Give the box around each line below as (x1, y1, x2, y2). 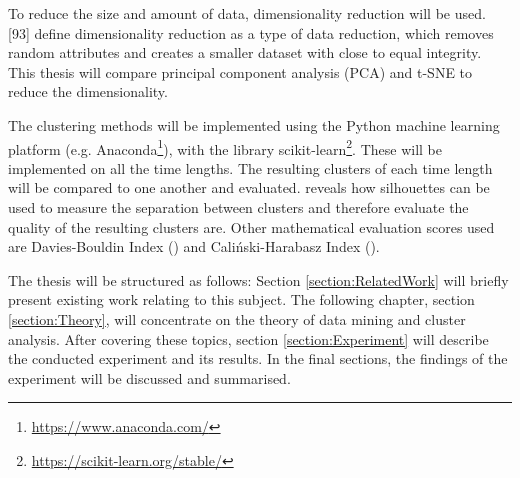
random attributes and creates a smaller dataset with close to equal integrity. (8, 42, 482, 63)
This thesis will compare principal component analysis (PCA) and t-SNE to (8, 61, 473, 82)
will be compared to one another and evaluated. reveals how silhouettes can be (8, 177, 490, 198)
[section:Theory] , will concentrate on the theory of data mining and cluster (8, 308, 466, 329)
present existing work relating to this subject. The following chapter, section (8, 289, 475, 310)
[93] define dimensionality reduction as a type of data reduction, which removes (8, 22, 494, 43)
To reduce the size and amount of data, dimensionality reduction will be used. (8, 3, 486, 23)
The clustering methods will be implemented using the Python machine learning (8, 114, 500, 135)
